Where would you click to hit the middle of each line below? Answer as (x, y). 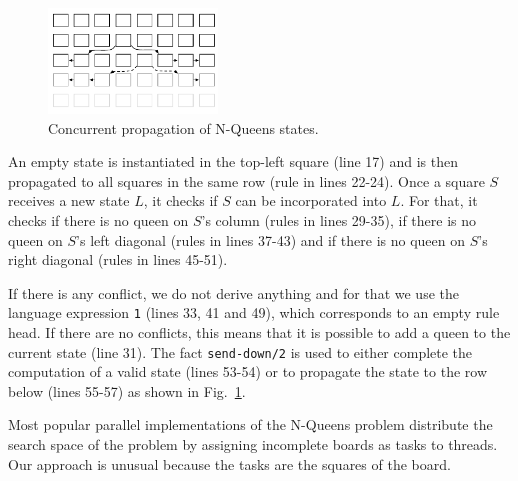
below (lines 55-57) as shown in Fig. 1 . (127, 390)
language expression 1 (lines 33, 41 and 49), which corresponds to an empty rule (254, 312)
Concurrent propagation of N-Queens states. (183, 127)
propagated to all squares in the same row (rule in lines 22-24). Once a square (246, 180)
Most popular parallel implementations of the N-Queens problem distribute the (250, 424)
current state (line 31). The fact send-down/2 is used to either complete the (240, 351)
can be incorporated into (311, 200)
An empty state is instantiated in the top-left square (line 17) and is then (233, 161)
